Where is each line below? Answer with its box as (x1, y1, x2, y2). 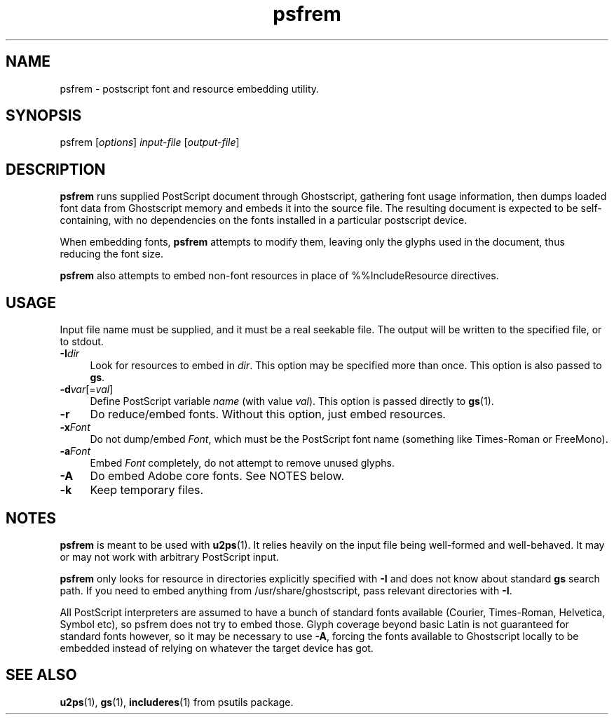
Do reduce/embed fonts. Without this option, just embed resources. (90, 407, 446, 422)
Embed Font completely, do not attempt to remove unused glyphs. (90, 457, 395, 469)
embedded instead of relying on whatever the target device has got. (60, 641, 374, 654)
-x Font (60, 421, 90, 434)
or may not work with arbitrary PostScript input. (60, 550, 279, 563)
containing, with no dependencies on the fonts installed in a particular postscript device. (60, 214, 468, 227)
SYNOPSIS (6, 107, 82, 125)
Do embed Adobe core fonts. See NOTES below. (90, 469, 345, 484)
